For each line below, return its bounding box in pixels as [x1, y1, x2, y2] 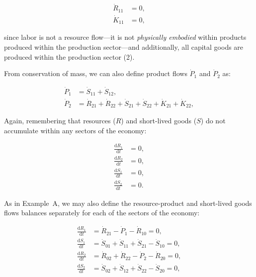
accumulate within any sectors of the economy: [4, 125, 147, 135]
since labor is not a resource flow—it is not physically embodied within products [4, 32, 247, 42]
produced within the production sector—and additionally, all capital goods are [4, 42, 244, 52]
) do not [200, 115, 226, 126]
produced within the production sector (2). [4, 51, 135, 62]
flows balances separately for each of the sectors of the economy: [4, 207, 200, 218]
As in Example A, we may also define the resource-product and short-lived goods [4, 197, 252, 208]
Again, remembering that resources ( [4, 115, 116, 126]
